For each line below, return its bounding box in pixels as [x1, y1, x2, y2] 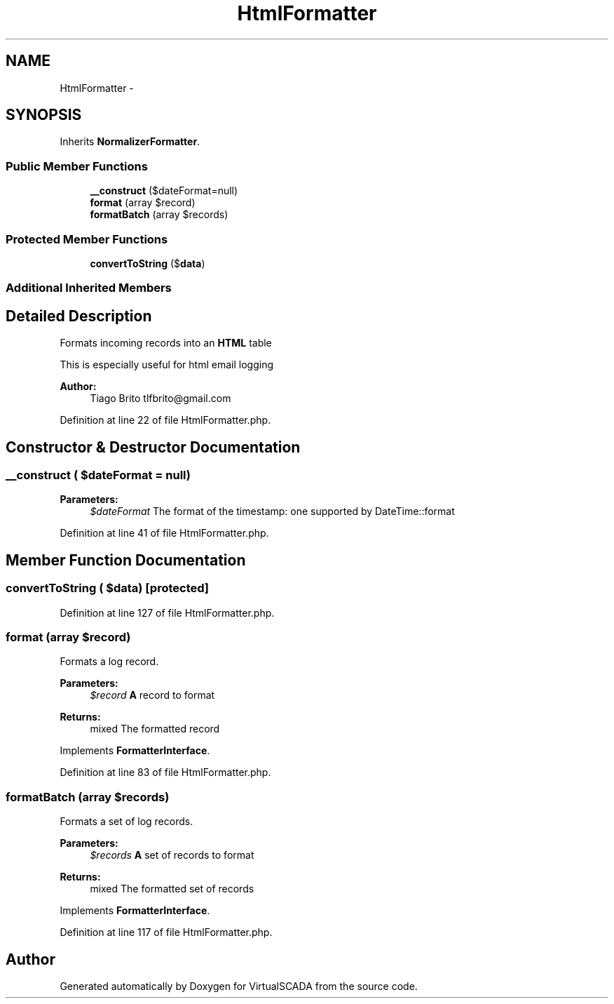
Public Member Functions [6, 159, 148, 173]
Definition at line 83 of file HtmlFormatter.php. [60, 766, 271, 779]
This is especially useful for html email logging [60, 359, 273, 371]
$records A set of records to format [90, 849, 254, 862]
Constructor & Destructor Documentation [6, 438, 301, 456]
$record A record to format [90, 689, 215, 702]
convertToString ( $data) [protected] [6, 581, 209, 596]
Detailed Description [6, 307, 152, 325]
